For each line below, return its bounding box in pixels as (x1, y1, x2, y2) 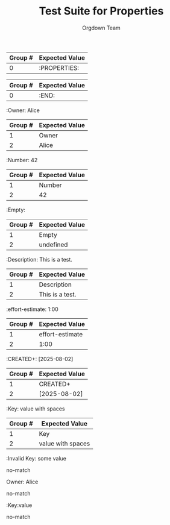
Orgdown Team (82, 24, 121, 31)
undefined (39, 240, 68, 248)
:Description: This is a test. (6, 256, 72, 263)
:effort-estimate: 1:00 (6, 306, 58, 313)
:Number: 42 (6, 156, 38, 163)
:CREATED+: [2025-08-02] (6, 355, 74, 362)
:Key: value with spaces (6, 405, 65, 412)
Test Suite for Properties (39, 4, 164, 18)
